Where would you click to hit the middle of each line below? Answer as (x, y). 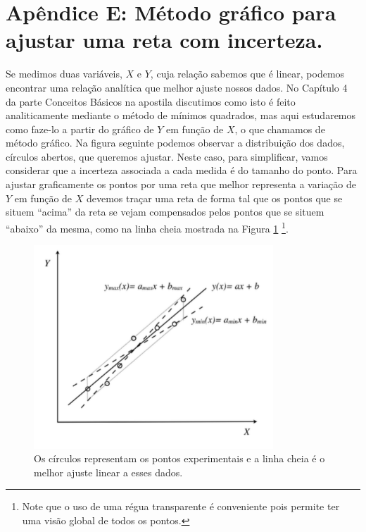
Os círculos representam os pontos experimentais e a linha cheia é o (179, 458)
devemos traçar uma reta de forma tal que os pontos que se (214, 198)
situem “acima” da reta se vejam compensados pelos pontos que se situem (165, 212)
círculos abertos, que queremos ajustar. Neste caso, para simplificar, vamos (167, 156)
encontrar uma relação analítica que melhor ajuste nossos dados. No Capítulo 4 (177, 87)
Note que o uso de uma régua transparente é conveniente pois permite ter (181, 506)
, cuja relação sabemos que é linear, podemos (247, 74)
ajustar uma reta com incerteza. (164, 40)
